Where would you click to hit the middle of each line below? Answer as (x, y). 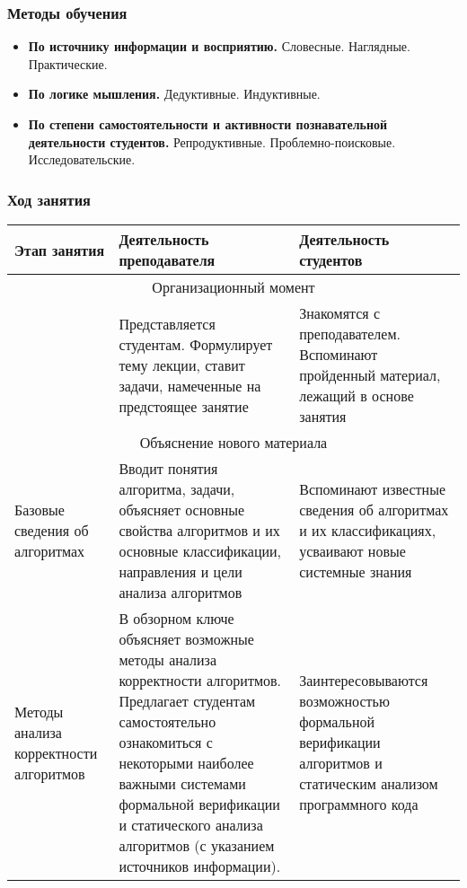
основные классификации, (200, 551)
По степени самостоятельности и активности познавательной (208, 124)
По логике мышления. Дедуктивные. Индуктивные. (174, 94)
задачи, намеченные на (190, 385)
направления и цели (181, 571)
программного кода (359, 804)
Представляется (167, 323)
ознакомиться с (166, 742)
